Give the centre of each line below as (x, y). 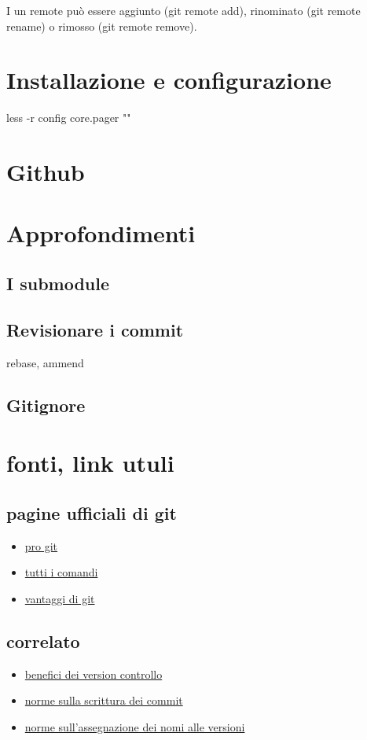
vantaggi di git (60, 598)
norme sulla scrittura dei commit (104, 700)
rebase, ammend (45, 362)
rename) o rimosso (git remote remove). (102, 26)
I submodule (58, 283)
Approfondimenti (101, 233)
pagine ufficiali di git (92, 512)
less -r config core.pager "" (69, 118)
